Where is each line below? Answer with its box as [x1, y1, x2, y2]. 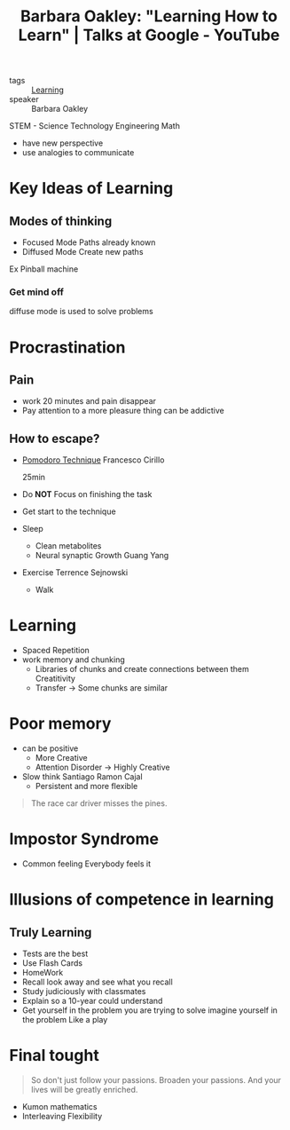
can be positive [21, 743, 79, 754]
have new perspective [21, 138, 104, 148]
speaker [9, 94, 39, 105]
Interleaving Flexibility [21, 1111, 103, 1122]
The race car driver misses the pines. [30, 798, 168, 809]
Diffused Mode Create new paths [21, 247, 144, 257]
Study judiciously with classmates [21, 986, 146, 997]
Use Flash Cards [21, 958, 82, 968]
